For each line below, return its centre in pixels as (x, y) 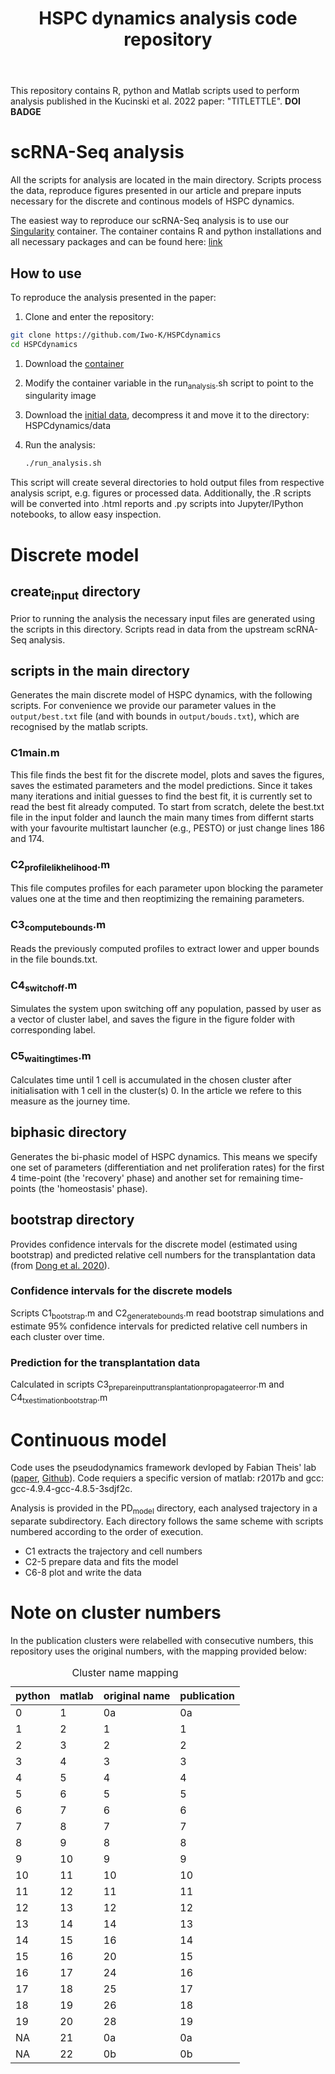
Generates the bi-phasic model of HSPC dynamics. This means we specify (164, 1156)
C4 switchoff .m (44, 986)
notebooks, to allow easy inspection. (86, 514)
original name (137, 1696)
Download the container (74, 363)
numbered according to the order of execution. (107, 1532)
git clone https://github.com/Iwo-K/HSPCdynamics (116, 335)
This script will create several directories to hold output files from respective (167, 483)
